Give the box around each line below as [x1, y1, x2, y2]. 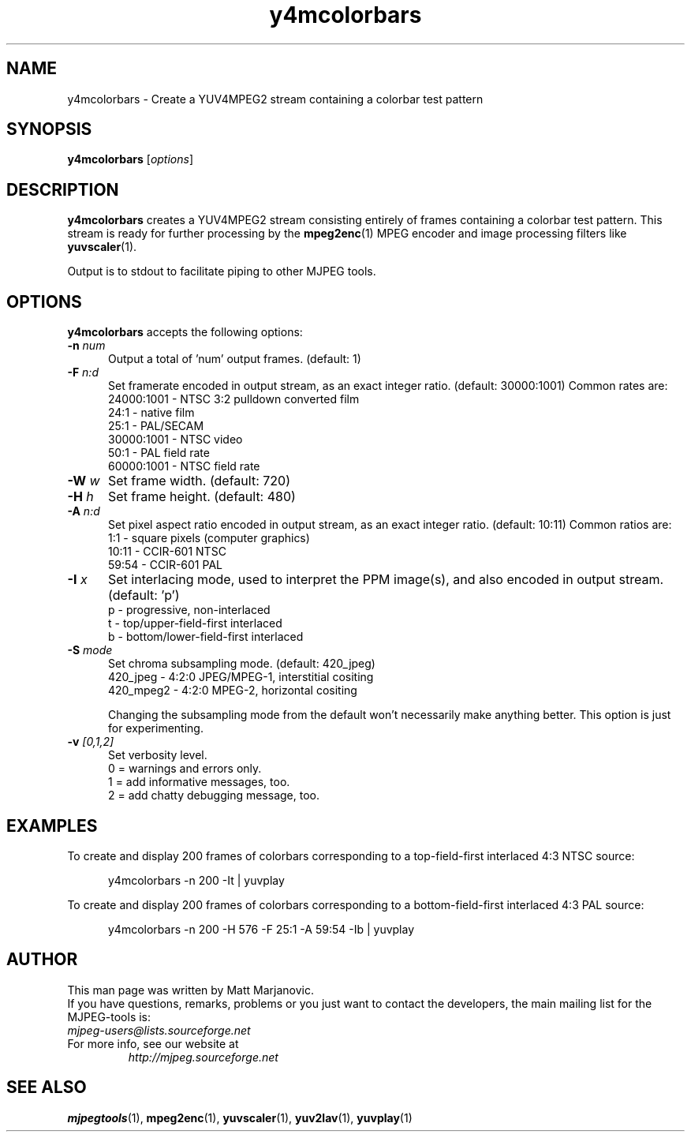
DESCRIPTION [6, 179, 119, 200]
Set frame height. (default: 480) [107, 489, 296, 505]
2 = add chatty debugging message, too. [108, 788, 319, 803]
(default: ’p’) [107, 587, 180, 604]
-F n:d [67, 365, 99, 380]
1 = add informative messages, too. [108, 775, 290, 789]
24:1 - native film [108, 406, 195, 420]
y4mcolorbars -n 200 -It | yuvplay [108, 873, 285, 887]
